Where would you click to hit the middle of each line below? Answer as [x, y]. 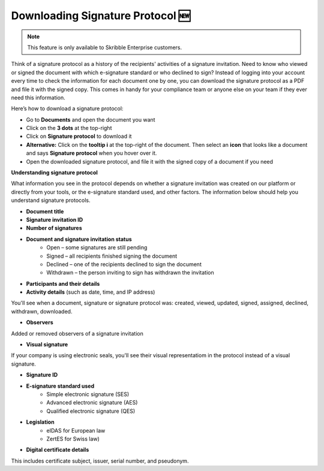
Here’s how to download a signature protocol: [67, 108]
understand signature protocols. [51, 200]
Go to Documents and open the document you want [91, 119]
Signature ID [42, 375]
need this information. [38, 97]
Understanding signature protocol [55, 173]
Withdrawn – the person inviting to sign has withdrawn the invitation [130, 273]
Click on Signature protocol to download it [79, 136]
